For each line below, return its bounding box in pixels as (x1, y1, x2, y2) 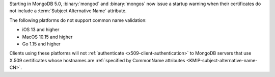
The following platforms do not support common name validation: (9, 17, 147, 23)
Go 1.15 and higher (22, 41, 61, 47)
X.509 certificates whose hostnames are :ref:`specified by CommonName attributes (9, 57, 185, 63)
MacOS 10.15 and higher (22, 34, 73, 40)
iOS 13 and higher (22, 27, 60, 33)
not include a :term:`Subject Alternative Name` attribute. (9, 8, 127, 14)
